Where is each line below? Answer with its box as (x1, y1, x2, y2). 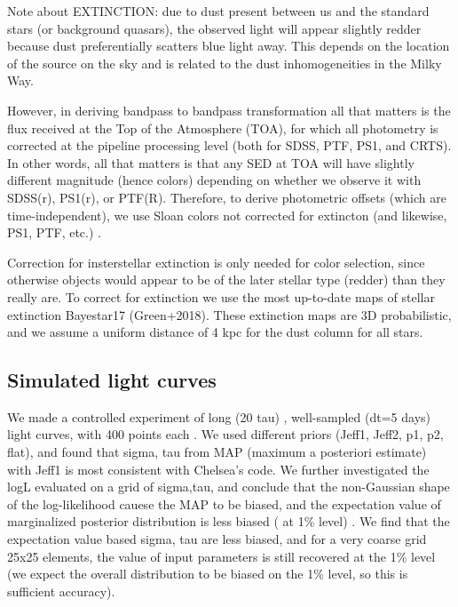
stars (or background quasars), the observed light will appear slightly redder (7, 19, 422, 37)
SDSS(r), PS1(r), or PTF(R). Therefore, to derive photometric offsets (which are (7, 188, 446, 206)
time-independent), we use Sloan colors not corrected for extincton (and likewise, (7, 205, 447, 224)
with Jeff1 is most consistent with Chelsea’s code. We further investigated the (7, 459, 430, 478)
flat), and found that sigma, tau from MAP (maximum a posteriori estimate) (7, 443, 427, 461)
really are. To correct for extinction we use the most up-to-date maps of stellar (7, 287, 435, 306)
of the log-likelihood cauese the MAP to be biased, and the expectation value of (7, 494, 441, 513)
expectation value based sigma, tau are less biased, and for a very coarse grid (7, 530, 427, 548)
